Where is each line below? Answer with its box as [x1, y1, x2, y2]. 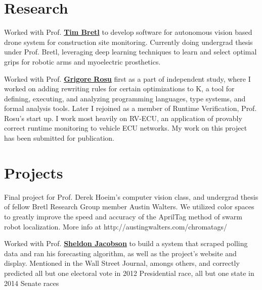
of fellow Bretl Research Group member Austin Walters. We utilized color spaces [4, 201, 254, 212]
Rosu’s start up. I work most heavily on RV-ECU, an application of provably [4, 112, 242, 123]
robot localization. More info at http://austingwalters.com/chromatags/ [4, 221, 228, 231]
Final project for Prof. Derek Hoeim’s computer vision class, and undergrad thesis [4, 191, 258, 202]
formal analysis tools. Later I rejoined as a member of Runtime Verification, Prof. [4, 103, 257, 113]
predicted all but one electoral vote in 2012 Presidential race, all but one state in [4, 267, 254, 278]
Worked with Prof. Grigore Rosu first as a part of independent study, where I [4, 73, 251, 84]
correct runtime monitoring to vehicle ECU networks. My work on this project [4, 123, 247, 133]
